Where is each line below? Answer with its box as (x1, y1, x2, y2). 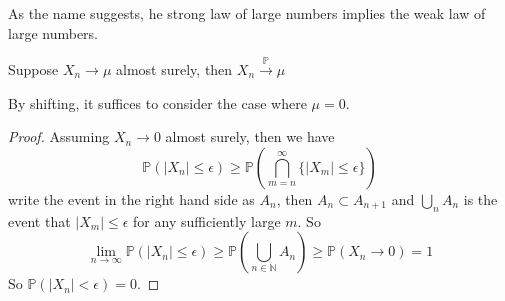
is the (463, 188, 498, 209)
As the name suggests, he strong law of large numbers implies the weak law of (8, 3, 486, 23)
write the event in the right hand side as (8, 188, 255, 209)
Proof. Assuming (8, 126, 110, 147)
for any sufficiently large (133, 210, 281, 231)
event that (8, 210, 71, 231)
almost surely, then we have (165, 126, 335, 147)
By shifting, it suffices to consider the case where (8, 92, 307, 113)
